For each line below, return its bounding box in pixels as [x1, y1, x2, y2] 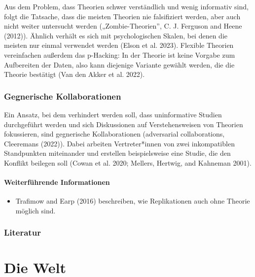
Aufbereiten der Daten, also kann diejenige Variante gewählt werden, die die [4, 59, 235, 69]
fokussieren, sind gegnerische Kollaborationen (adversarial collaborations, [4, 129, 225, 139]
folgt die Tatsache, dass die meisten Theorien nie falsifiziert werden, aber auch [4, 11, 241, 21]
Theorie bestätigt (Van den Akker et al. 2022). [4, 69, 145, 79]
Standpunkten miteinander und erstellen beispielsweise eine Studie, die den [4, 148, 231, 158]
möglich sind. [15, 205, 56, 215]
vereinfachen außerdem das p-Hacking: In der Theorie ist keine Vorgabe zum [4, 49, 235, 60]
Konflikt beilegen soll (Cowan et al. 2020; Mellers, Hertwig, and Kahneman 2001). [4, 157, 252, 168]
